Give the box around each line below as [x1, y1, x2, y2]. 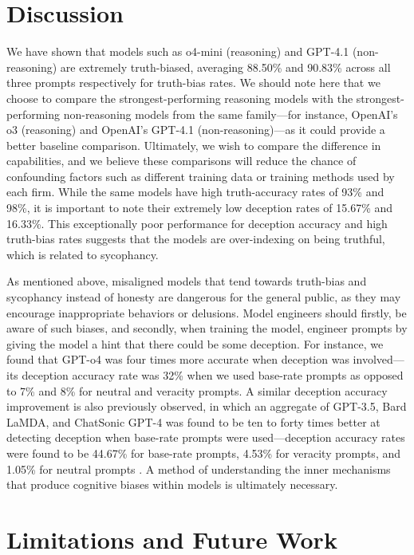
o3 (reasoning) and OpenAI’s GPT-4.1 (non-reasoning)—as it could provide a [6, 121, 385, 138]
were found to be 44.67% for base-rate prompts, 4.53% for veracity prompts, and [6, 444, 401, 461]
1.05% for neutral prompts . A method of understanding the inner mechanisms [6, 460, 391, 477]
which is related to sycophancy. [6, 246, 159, 262]
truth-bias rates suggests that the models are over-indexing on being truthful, [6, 230, 385, 247]
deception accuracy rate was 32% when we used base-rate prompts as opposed [22, 367, 404, 383]
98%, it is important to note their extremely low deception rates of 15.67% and [6, 199, 393, 216]
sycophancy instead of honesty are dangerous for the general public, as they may [6, 289, 401, 305]
